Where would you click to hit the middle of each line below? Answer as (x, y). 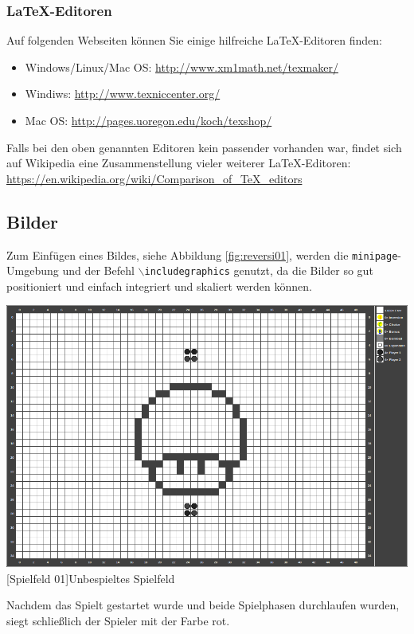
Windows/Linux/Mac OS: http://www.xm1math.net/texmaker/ (182, 67)
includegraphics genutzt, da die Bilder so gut (259, 270)
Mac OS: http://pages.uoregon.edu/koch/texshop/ (148, 120)
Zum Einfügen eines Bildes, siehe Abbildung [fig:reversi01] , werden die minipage (202, 254)
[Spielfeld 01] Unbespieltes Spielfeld (91, 578)
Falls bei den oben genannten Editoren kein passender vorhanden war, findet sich (204, 147)
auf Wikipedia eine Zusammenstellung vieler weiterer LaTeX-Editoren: (179, 163)
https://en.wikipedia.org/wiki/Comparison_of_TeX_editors (154, 178)
